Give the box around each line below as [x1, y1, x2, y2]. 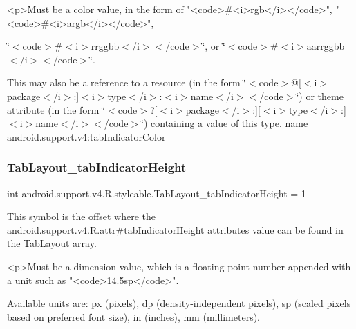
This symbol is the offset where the [7, 209, 156, 223]
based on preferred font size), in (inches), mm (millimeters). [7, 309, 261, 323]
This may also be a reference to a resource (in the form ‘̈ [7, 75, 247, 90]
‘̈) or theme [296, 88, 344, 103]
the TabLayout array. [7, 236, 97, 250]
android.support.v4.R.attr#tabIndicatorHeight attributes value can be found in [7, 222, 344, 237]
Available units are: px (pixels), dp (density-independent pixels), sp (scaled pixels [7, 296, 351, 310]
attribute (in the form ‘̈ [7, 102, 106, 117]
